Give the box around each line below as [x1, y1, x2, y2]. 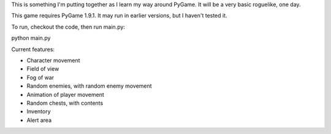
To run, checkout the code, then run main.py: [11, 23, 126, 30]
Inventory [26, 108, 51, 115]
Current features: [11, 46, 55, 53]
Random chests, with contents [26, 99, 104, 107]
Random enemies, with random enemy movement [26, 82, 153, 90]
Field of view [26, 65, 59, 72]
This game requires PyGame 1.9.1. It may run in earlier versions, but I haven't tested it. [11, 12, 227, 19]
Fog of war [26, 74, 55, 81]
